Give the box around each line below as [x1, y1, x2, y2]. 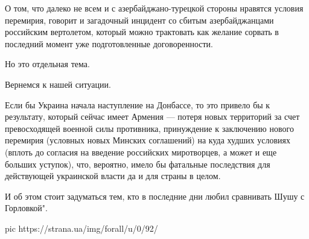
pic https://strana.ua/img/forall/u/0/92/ [5, 221, 158, 234]
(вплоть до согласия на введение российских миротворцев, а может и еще [5, 145, 277, 158]
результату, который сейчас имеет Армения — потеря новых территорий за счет [5, 110, 300, 123]
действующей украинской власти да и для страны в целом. [5, 169, 221, 182]
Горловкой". [5, 201, 48, 214]
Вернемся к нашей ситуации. [5, 77, 111, 90]
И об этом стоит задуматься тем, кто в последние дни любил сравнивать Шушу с [5, 189, 305, 202]
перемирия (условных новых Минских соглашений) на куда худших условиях [5, 134, 290, 146]
